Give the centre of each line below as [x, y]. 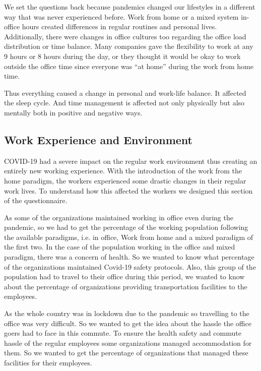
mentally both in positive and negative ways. [73, 112]
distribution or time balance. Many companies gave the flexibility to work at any [129, 46]
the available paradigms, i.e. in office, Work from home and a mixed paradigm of [129, 237]
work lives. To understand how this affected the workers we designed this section [128, 190]
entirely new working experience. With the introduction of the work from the [123, 171]
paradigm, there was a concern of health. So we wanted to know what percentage [129, 257]
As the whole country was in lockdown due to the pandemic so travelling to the [127, 313]
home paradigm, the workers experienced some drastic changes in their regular [125, 180]
